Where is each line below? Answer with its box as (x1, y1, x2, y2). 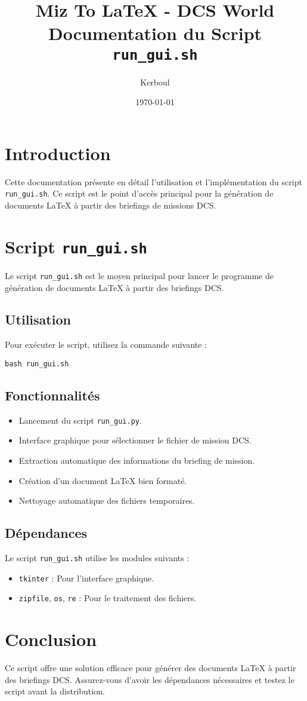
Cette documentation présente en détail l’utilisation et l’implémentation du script (5, 175, 302, 188)
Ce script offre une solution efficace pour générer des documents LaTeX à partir (5, 662, 296, 674)
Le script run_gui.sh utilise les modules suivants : (5, 551, 190, 564)
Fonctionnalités (5, 385, 100, 404)
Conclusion (5, 627, 97, 651)
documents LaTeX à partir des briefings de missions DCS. (5, 199, 216, 211)
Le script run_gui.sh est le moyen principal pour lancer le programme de (5, 269, 274, 281)
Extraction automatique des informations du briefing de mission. (18, 454, 255, 466)
